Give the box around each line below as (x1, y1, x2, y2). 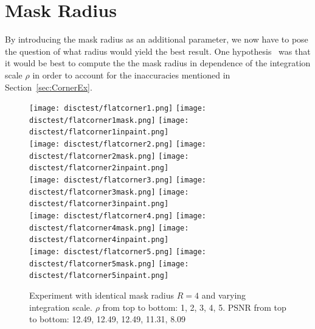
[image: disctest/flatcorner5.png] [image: (29, 247, 207, 256)
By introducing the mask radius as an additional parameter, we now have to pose (5, 33, 308, 46)
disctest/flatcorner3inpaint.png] (29, 199, 169, 209)
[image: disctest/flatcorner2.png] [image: (29, 140, 207, 149)
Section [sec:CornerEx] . (5, 80, 92, 93)
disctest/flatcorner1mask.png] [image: (29, 116, 189, 125)
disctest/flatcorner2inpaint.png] (29, 164, 169, 173)
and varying (201, 288, 246, 301)
